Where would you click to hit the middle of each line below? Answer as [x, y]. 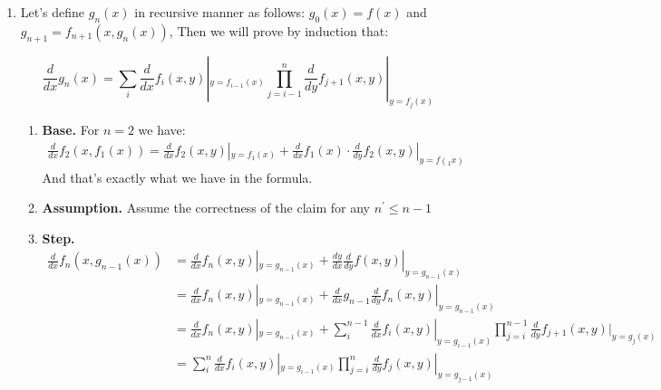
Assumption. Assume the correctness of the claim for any [206, 208]
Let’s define [53, 12]
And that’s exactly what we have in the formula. [177, 177]
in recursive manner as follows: [220, 12]
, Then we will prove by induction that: [279, 30]
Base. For [71, 130]
